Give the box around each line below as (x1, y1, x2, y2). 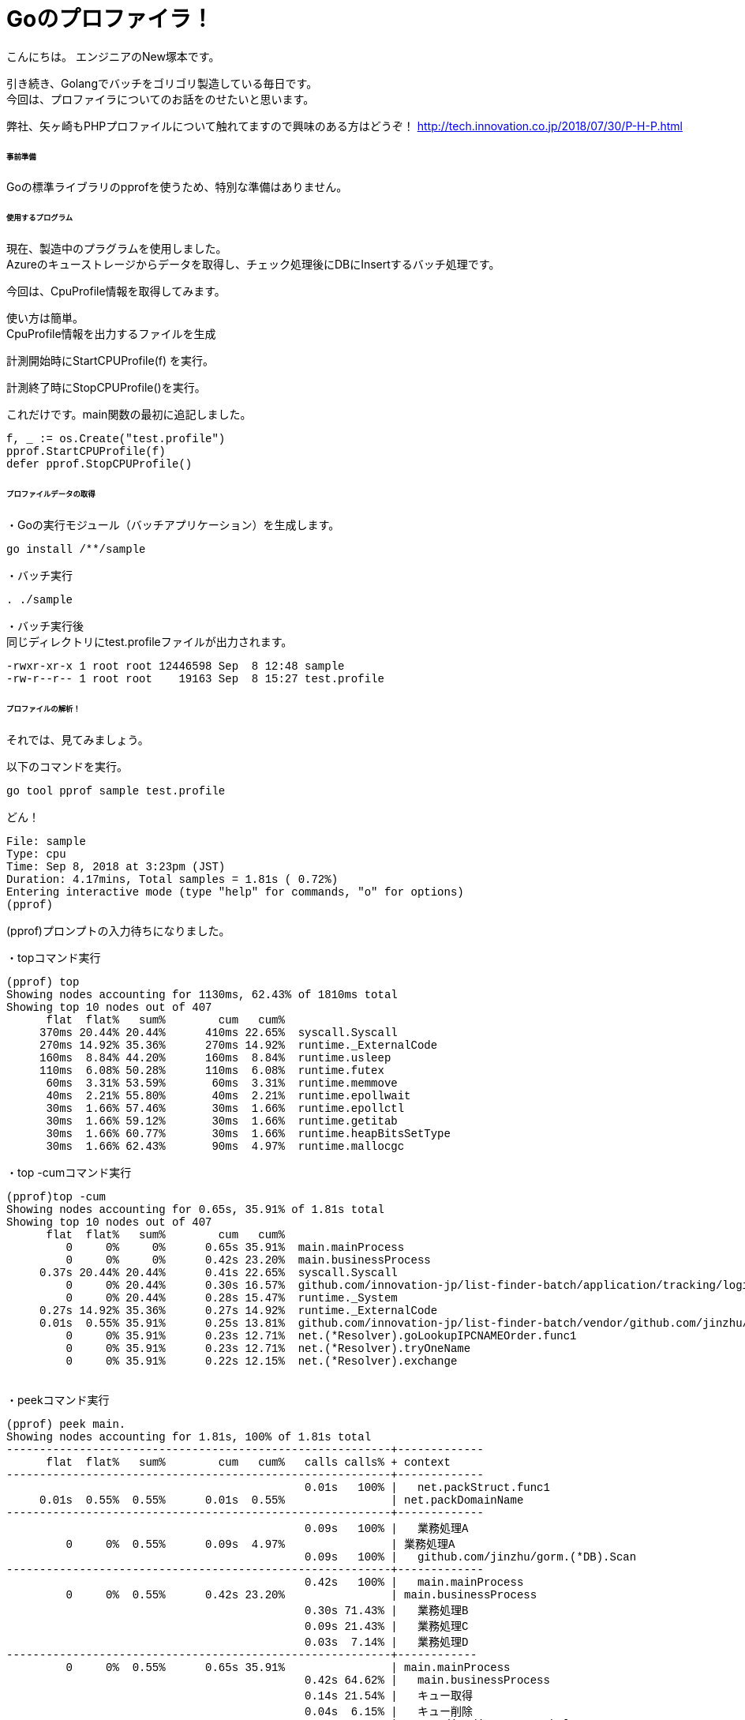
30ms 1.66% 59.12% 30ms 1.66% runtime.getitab (46, 1114, 398, 1128)
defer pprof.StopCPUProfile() (6, 458, 193, 471)
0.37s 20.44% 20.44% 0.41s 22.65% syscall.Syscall (39, 1266, 398, 1279)
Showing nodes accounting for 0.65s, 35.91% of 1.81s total (6, 1203, 384, 1216)
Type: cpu (6, 847, 66, 861)
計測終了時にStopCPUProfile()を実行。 (6, 381, 206, 395)
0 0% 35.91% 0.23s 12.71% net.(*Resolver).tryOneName (66, 1342, 471, 1355)
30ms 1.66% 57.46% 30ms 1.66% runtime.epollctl (46, 1102, 405, 1115)
